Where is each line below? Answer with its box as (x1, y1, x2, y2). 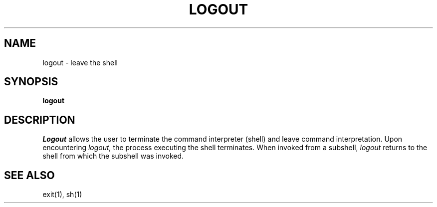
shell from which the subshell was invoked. (42, 152, 184, 161)
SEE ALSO (4, 169, 55, 182)
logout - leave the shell (42, 58, 118, 67)
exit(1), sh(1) (42, 190, 82, 199)
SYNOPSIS (4, 75, 58, 88)
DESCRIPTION (4, 113, 75, 126)
